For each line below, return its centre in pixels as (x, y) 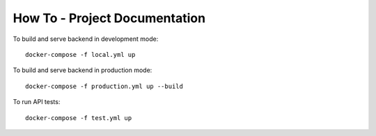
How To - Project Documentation (109, 18)
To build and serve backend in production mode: (83, 70)
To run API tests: (37, 102)
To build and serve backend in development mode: (86, 39)
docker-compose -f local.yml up (80, 54)
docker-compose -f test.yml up (79, 118)
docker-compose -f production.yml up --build (104, 86)
